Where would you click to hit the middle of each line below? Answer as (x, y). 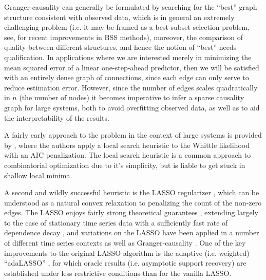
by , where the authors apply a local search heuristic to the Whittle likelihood (127, 145)
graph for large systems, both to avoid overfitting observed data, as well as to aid (132, 107)
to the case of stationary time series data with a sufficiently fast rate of (116, 222)
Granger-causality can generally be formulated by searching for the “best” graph (131, 7)
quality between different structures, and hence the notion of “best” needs (120, 47)
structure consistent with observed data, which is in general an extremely (119, 17)
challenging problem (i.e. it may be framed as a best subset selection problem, (127, 27)
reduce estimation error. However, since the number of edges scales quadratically (131, 87)
